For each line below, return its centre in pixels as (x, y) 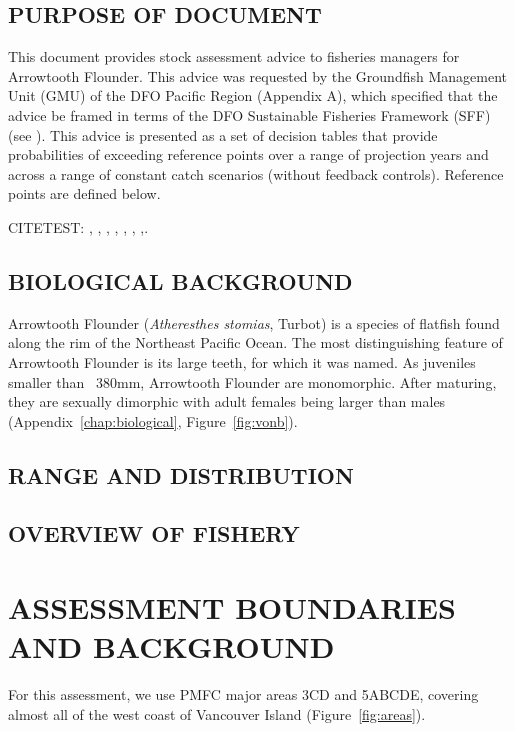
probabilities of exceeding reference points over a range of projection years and (248, 154)
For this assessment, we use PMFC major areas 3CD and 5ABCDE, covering (243, 694)
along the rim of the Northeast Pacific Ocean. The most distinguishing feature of (255, 342)
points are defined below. (84, 193)
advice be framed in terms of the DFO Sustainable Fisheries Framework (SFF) (249, 114)
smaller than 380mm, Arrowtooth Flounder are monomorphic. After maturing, (252, 381)
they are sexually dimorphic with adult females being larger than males (227, 401)
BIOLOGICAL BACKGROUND (180, 280)
